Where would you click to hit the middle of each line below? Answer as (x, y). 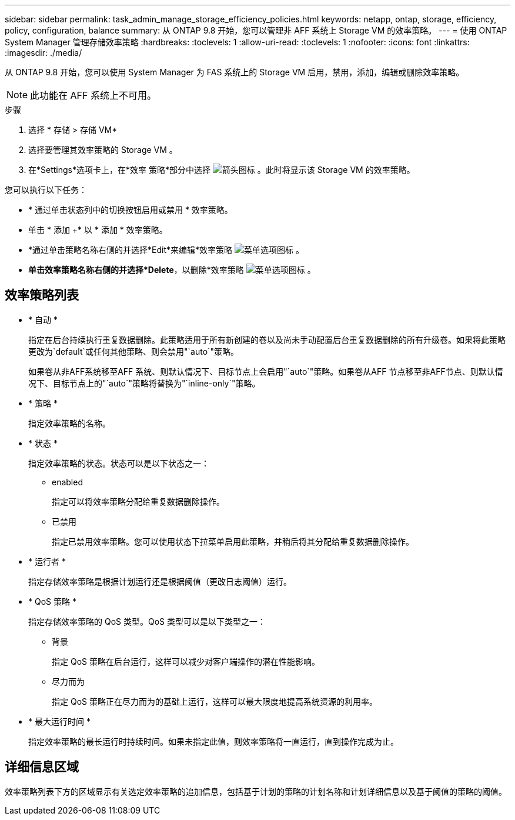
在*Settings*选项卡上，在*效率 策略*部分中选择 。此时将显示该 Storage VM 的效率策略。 (222, 170)
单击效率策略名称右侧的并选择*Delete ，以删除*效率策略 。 (172, 270)
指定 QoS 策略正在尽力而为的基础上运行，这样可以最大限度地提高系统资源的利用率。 (215, 701)
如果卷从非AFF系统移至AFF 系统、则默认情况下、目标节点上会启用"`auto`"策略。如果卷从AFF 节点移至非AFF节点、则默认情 (266, 371)
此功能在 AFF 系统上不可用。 (93, 95)
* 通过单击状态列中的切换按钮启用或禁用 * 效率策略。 (131, 210)
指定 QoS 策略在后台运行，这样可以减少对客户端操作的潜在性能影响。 (186, 661)
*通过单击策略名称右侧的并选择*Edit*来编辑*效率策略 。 (166, 250)
